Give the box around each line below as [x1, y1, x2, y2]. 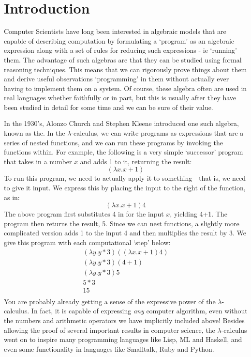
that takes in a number [4, 156, 72, 166]
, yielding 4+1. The [170, 209, 227, 219]
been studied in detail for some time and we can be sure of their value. [4, 102, 213, 112]
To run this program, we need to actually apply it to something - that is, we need [4, 173, 246, 183]
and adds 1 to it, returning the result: [80, 156, 192, 166]
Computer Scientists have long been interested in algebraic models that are [4, 26, 226, 36]
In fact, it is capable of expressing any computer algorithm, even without [31, 306, 248, 316]
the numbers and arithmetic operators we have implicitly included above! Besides [4, 315, 245, 325]
